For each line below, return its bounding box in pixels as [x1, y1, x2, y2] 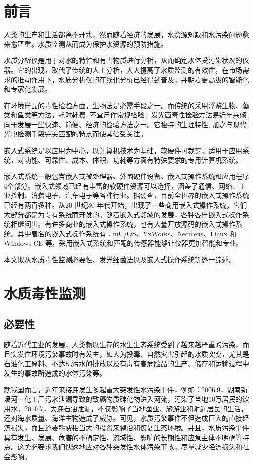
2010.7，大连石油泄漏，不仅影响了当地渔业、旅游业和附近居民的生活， [24, 403, 248, 413]
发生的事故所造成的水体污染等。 [4, 367, 106, 378]
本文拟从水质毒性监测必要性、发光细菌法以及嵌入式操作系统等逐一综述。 [4, 254, 235, 264]
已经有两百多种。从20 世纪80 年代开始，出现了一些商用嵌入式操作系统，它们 [4, 200, 247, 210]
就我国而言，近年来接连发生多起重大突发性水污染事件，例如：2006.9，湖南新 [4, 384, 248, 394]
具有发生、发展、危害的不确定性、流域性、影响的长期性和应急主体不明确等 [4, 432, 242, 442]
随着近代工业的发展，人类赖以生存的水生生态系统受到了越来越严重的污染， [4, 339, 242, 349]
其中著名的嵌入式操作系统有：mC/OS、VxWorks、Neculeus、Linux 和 [17, 228, 236, 238]
